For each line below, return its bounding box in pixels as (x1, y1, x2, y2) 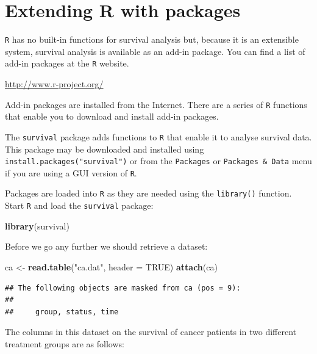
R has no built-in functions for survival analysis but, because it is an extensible (5, 33, 299, 46)
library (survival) (5, 219, 69, 232)
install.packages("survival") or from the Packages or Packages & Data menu (5, 154, 312, 167)
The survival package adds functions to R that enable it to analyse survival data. (5, 130, 312, 143)
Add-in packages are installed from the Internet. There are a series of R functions (5, 98, 307, 110)
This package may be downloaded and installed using (5, 142, 204, 155)
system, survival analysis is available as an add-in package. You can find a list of (5, 45, 305, 57)
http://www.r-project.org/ (5, 78, 104, 90)
